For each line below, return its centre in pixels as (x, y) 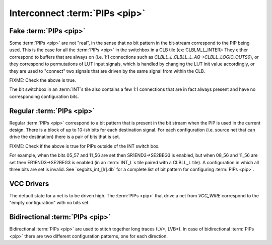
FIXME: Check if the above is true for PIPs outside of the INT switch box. (84, 146)
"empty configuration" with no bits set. (50, 203)
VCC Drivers (29, 183)
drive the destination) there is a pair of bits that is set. (65, 137)
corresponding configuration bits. (44, 96)
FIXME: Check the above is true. (43, 80)
